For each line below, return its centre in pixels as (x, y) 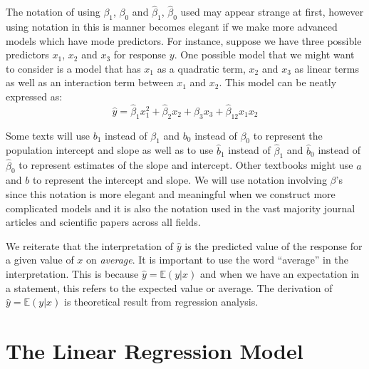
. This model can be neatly (278, 82)
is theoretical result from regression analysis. (161, 302)
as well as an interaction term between (90, 82)
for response (140, 54)
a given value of (40, 260)
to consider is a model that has (73, 68)
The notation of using (53, 12)
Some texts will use (48, 135)
